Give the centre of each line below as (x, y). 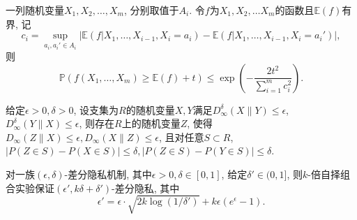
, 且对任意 (182, 137)
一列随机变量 (35, 10)
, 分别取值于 (151, 10)
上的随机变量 (151, 123)
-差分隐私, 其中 (145, 188)
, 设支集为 (96, 109)
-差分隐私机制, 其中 (108, 174)
